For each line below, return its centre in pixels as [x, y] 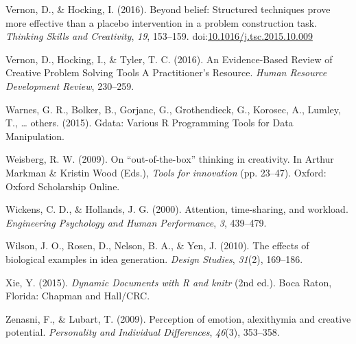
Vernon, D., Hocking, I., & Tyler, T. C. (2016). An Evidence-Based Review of [169, 59]
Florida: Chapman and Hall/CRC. [78, 296]
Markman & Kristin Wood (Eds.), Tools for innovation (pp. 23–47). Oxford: [166, 172]
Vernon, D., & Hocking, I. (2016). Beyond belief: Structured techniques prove [168, 9]
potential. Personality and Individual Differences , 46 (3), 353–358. [143, 332]
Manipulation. [35, 136]
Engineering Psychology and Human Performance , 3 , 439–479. [136, 222]
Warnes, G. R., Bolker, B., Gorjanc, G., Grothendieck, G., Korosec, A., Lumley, [173, 109]
